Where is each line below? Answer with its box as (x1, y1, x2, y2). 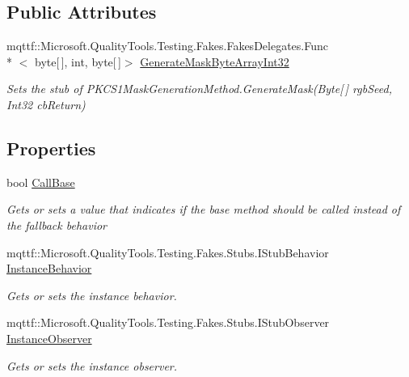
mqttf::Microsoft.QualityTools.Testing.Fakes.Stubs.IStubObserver (6, 314, 330, 331)
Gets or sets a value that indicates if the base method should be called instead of (6, 201, 401, 218)
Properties (6, 135, 96, 160)
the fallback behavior (6, 216, 107, 233)
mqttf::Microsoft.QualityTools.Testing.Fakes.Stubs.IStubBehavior (6, 244, 329, 261)
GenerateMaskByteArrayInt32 (140, 53, 289, 70)
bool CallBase (6, 173, 75, 190)
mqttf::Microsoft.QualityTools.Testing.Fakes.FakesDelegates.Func (6, 37, 328, 54)
